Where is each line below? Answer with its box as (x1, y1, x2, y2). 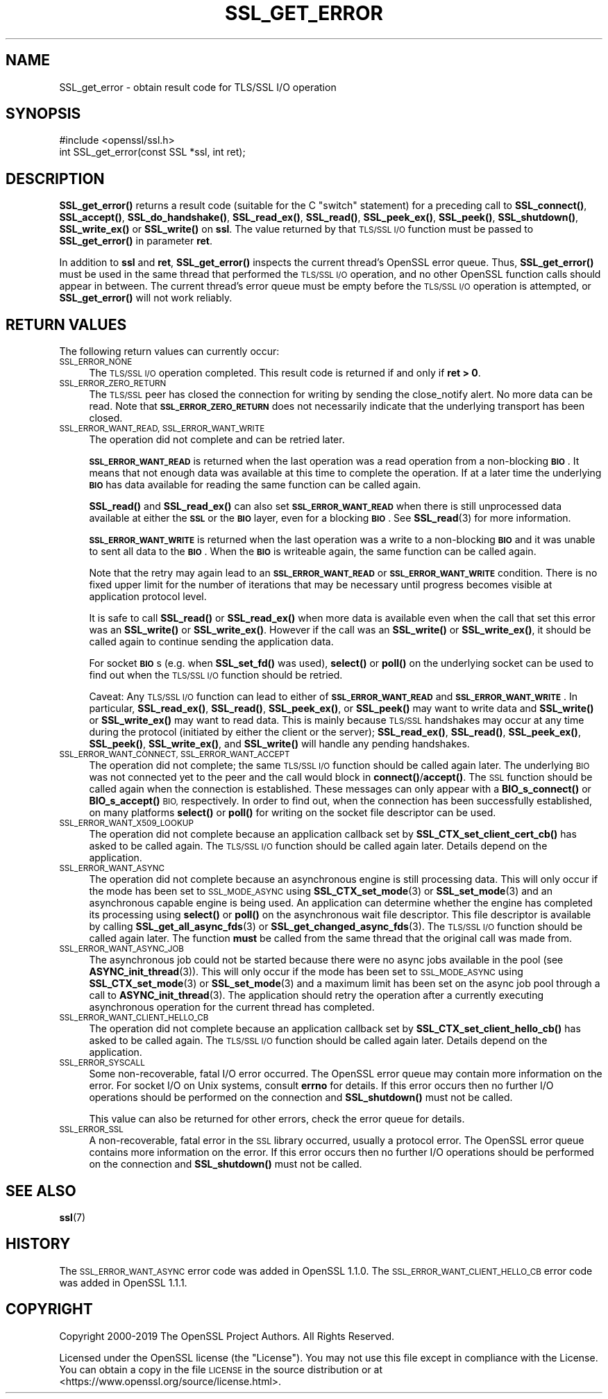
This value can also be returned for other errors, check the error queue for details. (89, 1113, 465, 1125)
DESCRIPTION (6, 169, 105, 188)
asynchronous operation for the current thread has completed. (89, 1001, 375, 1013)
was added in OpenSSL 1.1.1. (59, 1276, 187, 1289)
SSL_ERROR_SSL (59, 1125, 124, 1135)
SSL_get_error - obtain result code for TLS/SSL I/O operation (59, 81, 337, 93)
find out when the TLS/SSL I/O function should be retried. (89, 669, 343, 681)
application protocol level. (89, 590, 207, 603)
